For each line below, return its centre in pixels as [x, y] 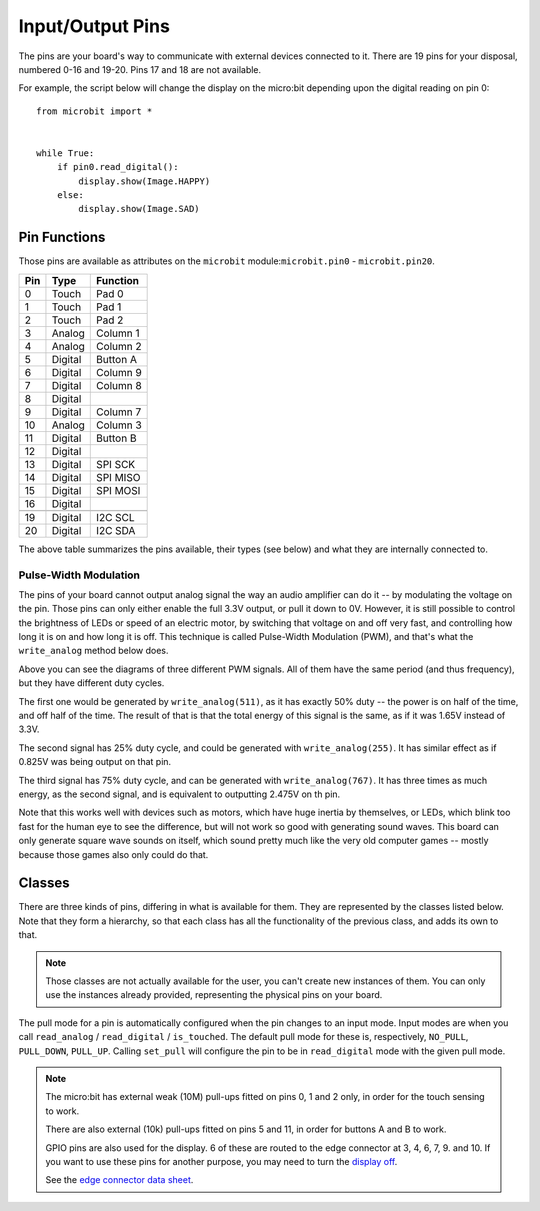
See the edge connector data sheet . [119, 1180]
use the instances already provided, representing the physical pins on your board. [214, 995]
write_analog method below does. [93, 651]
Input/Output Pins [94, 26]
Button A [116, 359]
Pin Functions [62, 237]
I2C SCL [115, 517]
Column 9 [119, 372]
